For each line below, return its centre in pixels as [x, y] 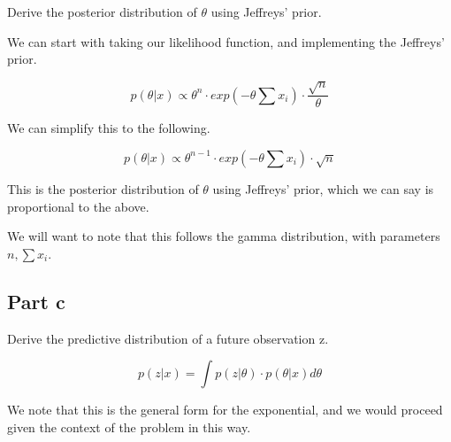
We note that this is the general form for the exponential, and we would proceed [225, 410]
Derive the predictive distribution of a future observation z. [168, 338]
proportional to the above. [78, 206]
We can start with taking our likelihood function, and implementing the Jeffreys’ [226, 41]
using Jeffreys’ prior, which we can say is [323, 188]
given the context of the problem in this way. [129, 426]
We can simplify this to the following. [109, 128]
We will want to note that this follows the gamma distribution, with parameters [224, 236]
